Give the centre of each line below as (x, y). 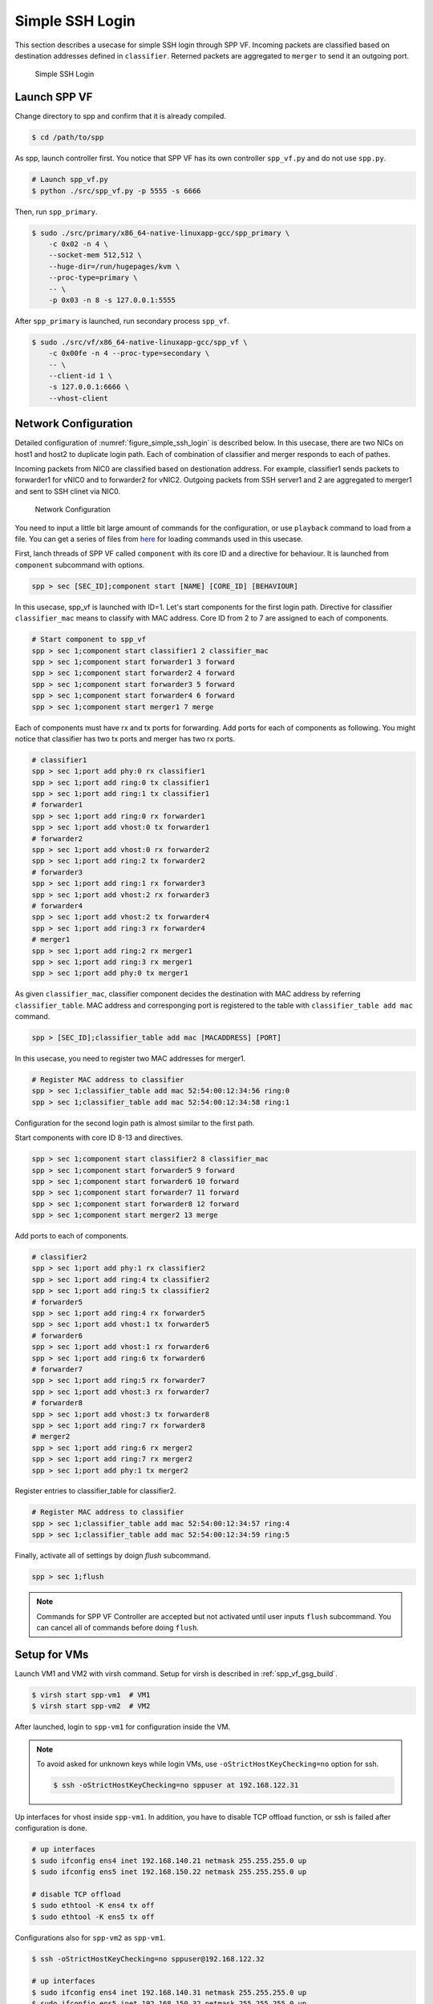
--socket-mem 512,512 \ (95, 255)
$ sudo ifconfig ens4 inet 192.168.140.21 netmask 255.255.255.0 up (169, 1861)
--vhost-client (78, 398)
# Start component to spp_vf (89, 640)
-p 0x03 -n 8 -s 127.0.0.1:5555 (112, 300)
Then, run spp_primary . (56, 212)
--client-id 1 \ (80, 376)
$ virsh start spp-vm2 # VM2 (91, 1706)
